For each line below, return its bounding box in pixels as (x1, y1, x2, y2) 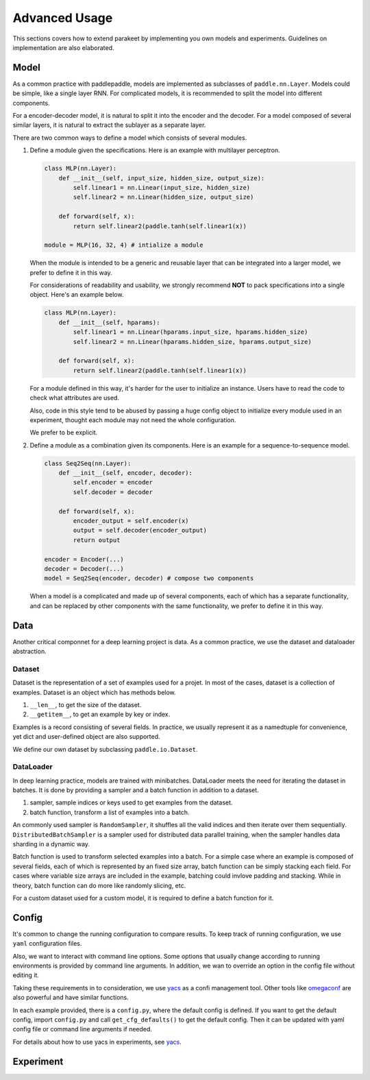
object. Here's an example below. (29, 291, 124, 299)
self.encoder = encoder (73, 478, 153, 487)
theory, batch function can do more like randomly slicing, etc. (12, 881, 186, 889)
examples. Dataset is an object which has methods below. (12, 688, 176, 696)
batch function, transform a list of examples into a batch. (29, 808, 190, 816)
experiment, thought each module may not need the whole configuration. (29, 415, 236, 424)
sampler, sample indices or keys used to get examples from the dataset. (29, 798, 233, 807)
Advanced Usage (12, 10, 113, 25)
